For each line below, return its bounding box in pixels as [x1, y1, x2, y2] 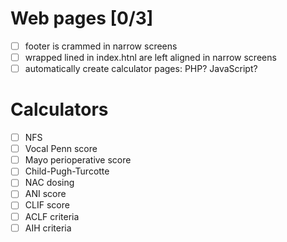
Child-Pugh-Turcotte [24, 165, 110, 177]
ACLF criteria [24, 210, 80, 222]
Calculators [10, 98, 109, 121]
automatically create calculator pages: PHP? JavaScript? [24, 63, 258, 75]
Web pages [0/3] [10, 7, 154, 30]
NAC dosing [24, 177, 75, 189]
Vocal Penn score [24, 143, 98, 155]
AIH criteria [24, 222, 72, 234]
